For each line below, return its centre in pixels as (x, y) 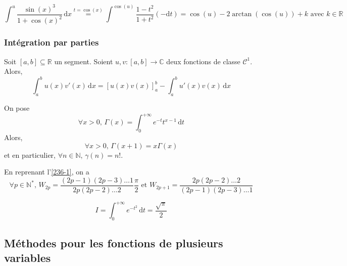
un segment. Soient (84, 61)
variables (28, 257)
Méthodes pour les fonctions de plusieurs (114, 242)
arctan (242, 14)
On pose (17, 108)
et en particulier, (30, 154)
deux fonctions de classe (203, 61)
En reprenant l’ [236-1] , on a (47, 172)
